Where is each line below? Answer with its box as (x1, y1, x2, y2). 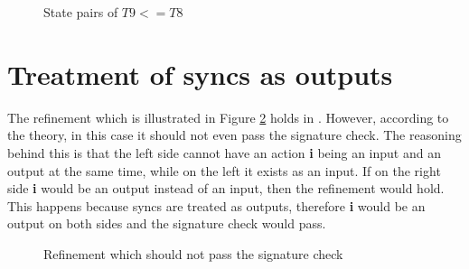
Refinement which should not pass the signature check (43, 244, 343, 263)
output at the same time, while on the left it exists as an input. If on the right (7, 161, 441, 180)
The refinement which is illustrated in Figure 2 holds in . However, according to (7, 107, 449, 126)
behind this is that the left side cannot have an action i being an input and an (7, 143, 441, 162)
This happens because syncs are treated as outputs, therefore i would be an (7, 196, 426, 215)
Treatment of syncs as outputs (7, 55, 393, 92)
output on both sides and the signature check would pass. (7, 214, 326, 233)
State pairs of (43, 3, 118, 21)
